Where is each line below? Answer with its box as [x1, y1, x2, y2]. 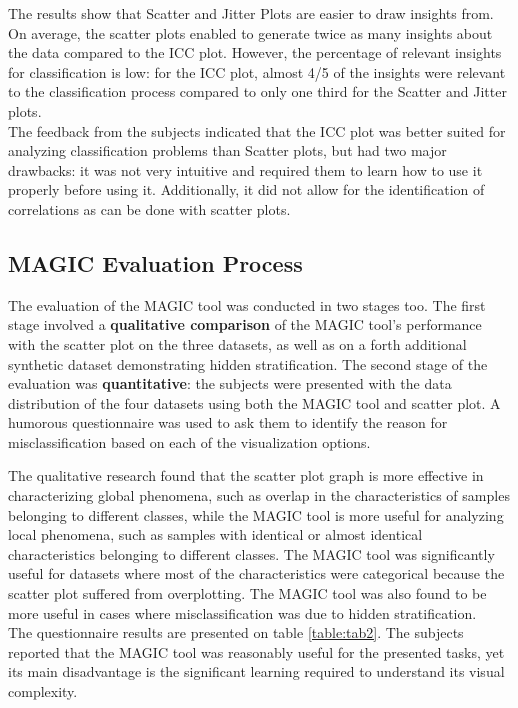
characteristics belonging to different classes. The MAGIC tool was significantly [8, 543, 495, 564]
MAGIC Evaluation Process [8, 247, 303, 278]
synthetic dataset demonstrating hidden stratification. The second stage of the [8, 353, 488, 374]
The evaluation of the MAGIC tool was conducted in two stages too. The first [8, 294, 486, 315]
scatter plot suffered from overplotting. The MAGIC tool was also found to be [8, 583, 487, 604]
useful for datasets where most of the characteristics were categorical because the [8, 563, 505, 584]
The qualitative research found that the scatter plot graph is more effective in [8, 465, 484, 486]
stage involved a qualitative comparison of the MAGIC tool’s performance [8, 314, 482, 335]
